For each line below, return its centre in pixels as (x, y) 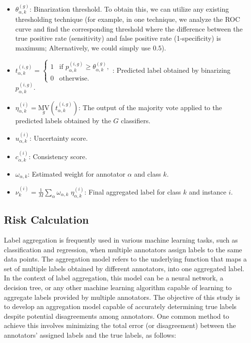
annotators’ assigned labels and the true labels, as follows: (90, 335)
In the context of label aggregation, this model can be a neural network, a (114, 278)
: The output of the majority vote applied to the (150, 107)
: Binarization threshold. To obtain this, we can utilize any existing (129, 8)
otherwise (73, 79)
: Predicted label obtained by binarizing (172, 70)
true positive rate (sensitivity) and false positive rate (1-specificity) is (118, 38)
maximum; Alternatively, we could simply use (83, 48)
